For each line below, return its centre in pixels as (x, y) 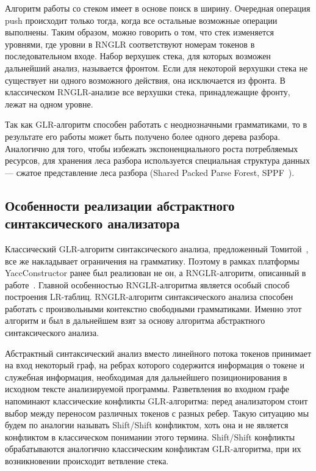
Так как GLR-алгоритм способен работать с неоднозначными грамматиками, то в (156, 124)
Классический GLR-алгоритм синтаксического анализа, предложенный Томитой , (157, 248)
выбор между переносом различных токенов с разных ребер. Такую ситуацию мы (157, 413)
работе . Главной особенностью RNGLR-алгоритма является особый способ (147, 284)
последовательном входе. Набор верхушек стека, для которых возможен (138, 56)
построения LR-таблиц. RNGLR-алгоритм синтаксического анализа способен (149, 297)
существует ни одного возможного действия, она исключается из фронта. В (145, 80)
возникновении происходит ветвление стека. (87, 461)
